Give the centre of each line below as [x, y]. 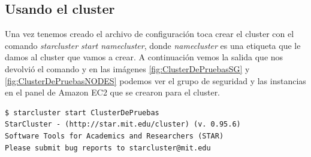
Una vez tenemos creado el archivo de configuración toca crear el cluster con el [150, 34]
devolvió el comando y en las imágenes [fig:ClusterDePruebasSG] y [127, 68]
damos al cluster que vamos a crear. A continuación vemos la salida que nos [144, 57]
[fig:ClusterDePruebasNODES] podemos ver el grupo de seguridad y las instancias [155, 80]
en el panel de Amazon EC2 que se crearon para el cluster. [113, 92]
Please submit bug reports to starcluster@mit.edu [108, 148]
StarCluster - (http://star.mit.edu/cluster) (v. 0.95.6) [123, 124]
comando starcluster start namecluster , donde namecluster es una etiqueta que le [153, 45]
